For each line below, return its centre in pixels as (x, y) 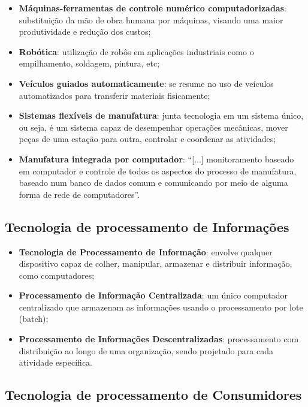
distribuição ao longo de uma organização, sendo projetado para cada (146, 350)
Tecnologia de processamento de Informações (147, 226)
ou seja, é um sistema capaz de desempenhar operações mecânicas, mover (153, 127)
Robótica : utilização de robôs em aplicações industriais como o (136, 51)
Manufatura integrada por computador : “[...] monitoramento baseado (156, 159)
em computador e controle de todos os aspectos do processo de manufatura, (158, 171)
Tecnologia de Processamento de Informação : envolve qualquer (146, 251)
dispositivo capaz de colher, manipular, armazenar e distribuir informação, (155, 263)
